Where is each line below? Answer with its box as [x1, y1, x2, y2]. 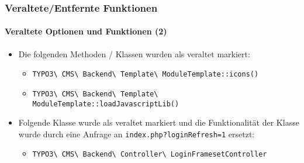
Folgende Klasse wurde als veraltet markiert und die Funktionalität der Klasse [18, 116, 299, 129]
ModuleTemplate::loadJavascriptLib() [32, 99, 179, 108]
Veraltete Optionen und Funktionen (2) [5, 25, 167, 37]
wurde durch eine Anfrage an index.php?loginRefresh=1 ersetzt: [18, 127, 255, 140]
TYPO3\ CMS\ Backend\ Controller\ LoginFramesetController [32, 150, 267, 159]
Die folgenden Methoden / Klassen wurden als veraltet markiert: [18, 47, 250, 60]
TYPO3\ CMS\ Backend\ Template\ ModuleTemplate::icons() [32, 70, 259, 79]
